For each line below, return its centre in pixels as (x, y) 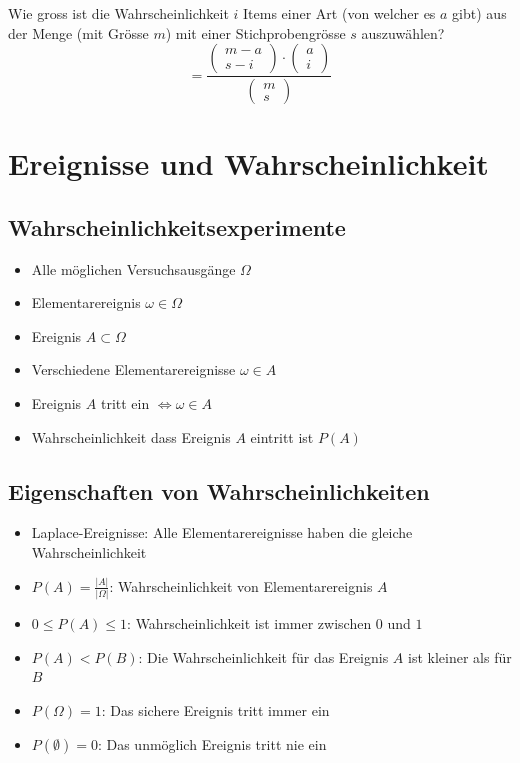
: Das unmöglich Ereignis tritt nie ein (212, 743)
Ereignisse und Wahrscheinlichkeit (248, 163)
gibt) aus (479, 13)
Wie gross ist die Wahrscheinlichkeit (118, 13)
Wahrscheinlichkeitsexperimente (177, 226)
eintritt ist (282, 436)
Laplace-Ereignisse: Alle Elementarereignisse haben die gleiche (222, 532)
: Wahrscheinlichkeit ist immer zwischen (249, 623)
